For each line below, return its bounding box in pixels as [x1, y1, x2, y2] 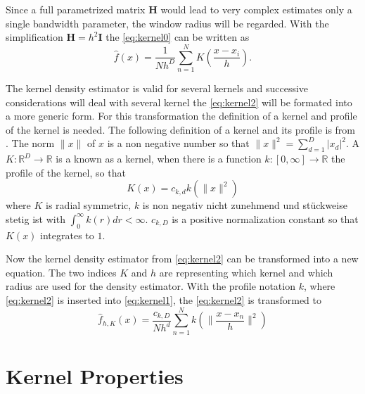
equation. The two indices [6, 265, 117, 279]
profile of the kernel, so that [6, 165, 126, 179]
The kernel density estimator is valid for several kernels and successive [6, 80, 309, 95]
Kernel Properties [6, 361, 184, 390]
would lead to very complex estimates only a [160, 2, 352, 16]
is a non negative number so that [107, 136, 250, 151]
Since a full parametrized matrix [6, 2, 146, 16]
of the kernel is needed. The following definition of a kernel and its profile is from [6, 122, 356, 136]
